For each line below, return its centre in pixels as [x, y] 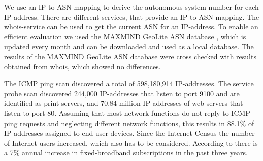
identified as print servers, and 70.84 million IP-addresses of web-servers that [124, 103]
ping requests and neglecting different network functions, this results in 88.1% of [129, 123]
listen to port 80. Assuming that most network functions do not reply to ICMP [127, 113]
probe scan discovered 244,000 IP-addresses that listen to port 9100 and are [122, 93]
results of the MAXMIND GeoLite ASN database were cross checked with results [130, 56]
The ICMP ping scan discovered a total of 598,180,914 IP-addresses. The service [129, 83]
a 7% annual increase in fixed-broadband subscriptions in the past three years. [126, 153]
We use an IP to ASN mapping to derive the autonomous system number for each [131, 7]
